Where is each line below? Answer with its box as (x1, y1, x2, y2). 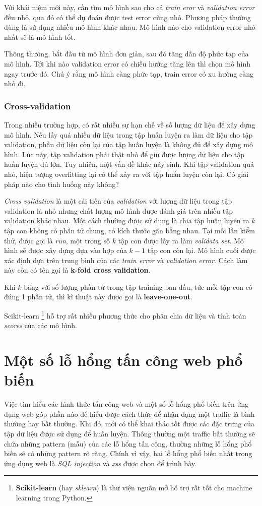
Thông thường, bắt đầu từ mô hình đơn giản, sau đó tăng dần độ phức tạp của (4, 48, 249, 59)
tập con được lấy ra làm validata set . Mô (118, 235, 244, 245)
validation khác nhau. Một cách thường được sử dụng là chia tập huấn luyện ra (4, 215, 249, 226)
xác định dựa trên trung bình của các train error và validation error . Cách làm (4, 255, 248, 265)
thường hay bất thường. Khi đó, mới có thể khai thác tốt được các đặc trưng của (4, 418, 255, 429)
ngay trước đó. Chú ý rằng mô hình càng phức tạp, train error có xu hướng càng (4, 68, 253, 79)
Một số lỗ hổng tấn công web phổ (4, 350, 243, 370)
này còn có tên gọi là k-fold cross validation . (4, 265, 151, 275)
